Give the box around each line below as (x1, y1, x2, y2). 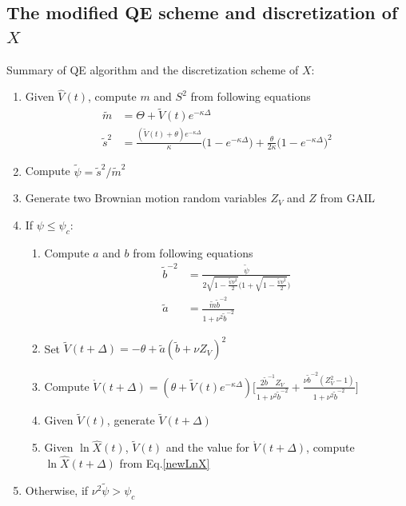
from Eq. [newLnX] (119, 455, 210, 472)
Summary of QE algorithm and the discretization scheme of (6, 61, 299, 78)
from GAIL (320, 189, 375, 206)
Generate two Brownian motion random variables (25, 189, 267, 206)
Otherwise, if (25, 481, 89, 498)
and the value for (165, 439, 249, 456)
